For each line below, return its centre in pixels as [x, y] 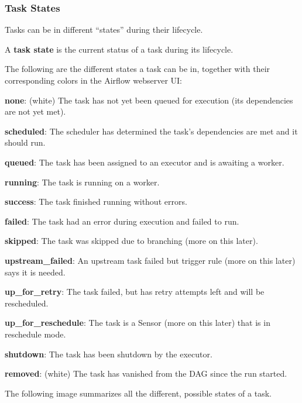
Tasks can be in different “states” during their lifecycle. [104, 30]
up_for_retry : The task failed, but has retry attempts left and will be [135, 292]
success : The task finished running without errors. [96, 201]
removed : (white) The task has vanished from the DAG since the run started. [146, 373]
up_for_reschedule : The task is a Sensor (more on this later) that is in [138, 323]
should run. [25, 142]
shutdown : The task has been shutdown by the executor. [109, 354]
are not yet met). [35, 111]
